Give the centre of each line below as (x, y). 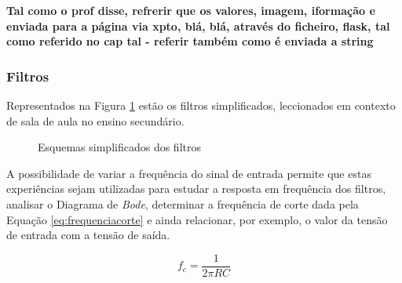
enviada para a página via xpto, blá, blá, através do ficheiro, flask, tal (198, 25)
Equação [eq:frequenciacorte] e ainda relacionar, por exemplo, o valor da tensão (197, 219)
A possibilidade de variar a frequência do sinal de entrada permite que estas (189, 173)
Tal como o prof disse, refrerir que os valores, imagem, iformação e (191, 10)
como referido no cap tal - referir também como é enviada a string (190, 41)
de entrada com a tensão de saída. (88, 235)
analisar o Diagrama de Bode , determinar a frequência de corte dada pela (183, 203)
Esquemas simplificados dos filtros (119, 147)
